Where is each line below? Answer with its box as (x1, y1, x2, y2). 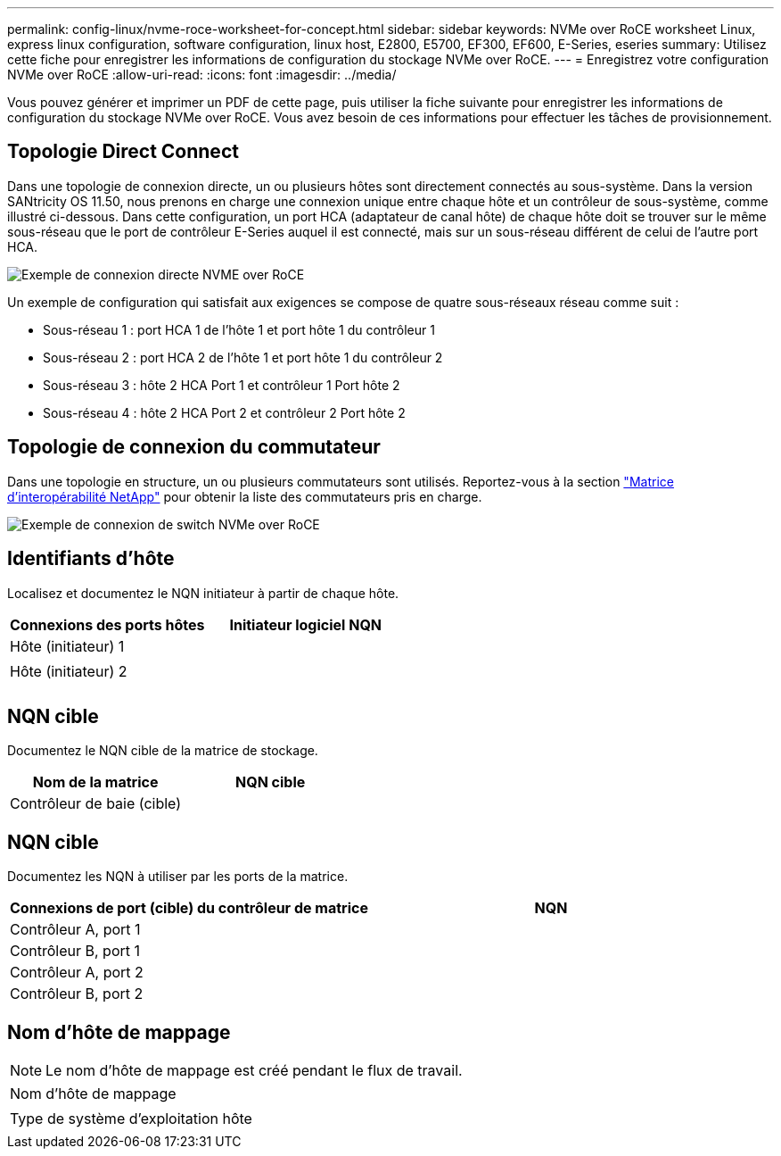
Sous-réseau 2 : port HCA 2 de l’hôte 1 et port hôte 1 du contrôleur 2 (43, 349, 443, 365)
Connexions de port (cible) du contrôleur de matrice (10, 899, 368, 918)
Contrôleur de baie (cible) (10, 794, 182, 813)
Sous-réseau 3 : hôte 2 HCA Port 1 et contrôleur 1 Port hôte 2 (43, 377, 400, 393)
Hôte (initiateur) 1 (10, 636, 125, 655)
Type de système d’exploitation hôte (10, 1110, 252, 1128)
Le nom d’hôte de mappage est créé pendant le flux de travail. (45, 1061, 463, 1080)
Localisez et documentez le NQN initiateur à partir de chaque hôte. (7, 585, 399, 601)
